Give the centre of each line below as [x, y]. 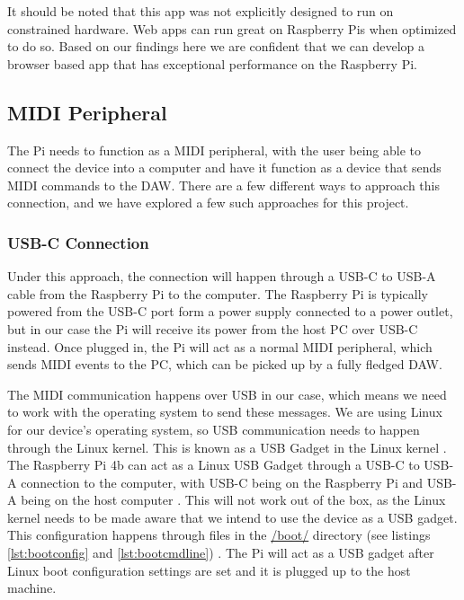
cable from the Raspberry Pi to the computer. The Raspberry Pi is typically [218, 293]
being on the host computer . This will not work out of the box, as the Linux [233, 500]
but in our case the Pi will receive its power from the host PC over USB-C [213, 328]
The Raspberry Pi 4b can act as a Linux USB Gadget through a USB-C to [214, 465]
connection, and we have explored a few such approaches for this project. [208, 203]
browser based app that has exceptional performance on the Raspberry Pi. [212, 63]
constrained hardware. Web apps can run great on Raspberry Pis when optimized [232, 28]
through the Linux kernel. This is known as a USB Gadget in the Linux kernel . [227, 447]
